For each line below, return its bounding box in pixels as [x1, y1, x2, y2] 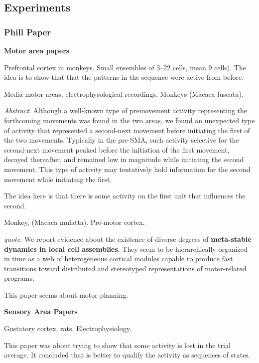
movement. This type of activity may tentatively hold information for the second [4, 164, 251, 174]
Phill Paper [4, 25, 51, 38]
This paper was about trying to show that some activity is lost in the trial [4, 340, 231, 350]
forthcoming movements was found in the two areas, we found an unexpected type [4, 115, 255, 125]
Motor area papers [4, 45, 70, 55]
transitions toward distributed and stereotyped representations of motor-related [4, 263, 247, 273]
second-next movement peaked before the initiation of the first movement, [4, 144, 230, 155]
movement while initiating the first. [4, 174, 112, 184]
